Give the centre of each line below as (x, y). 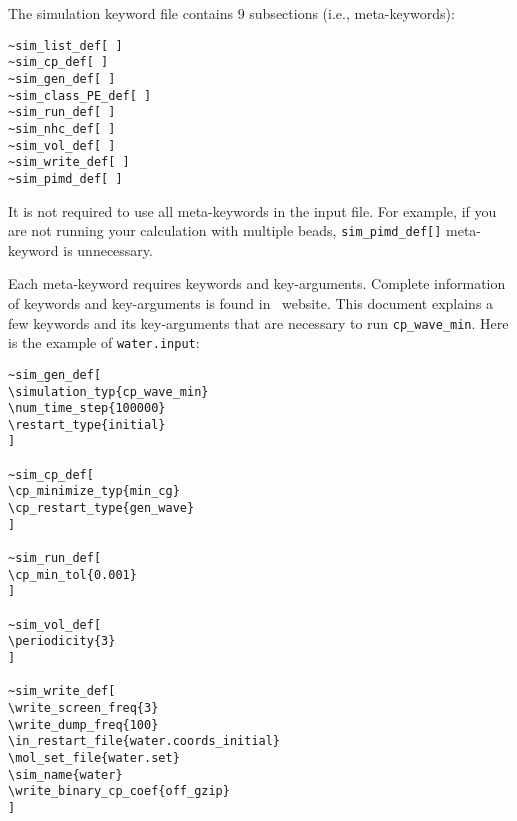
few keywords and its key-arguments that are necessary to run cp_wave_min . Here (258, 322)
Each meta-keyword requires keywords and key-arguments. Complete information (257, 283)
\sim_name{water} (65, 774)
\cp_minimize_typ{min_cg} (94, 491)
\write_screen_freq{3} (83, 707)
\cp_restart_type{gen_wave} (101, 508)
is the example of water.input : (104, 342)
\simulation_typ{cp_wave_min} (108, 391)
